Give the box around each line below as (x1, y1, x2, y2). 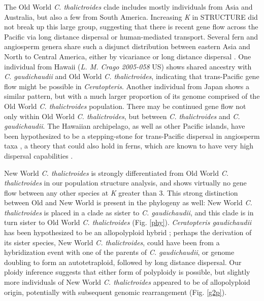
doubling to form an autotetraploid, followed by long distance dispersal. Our (4, 256, 242, 267)
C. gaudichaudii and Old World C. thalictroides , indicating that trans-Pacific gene (4, 71, 259, 82)
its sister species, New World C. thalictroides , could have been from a (4, 237, 220, 247)
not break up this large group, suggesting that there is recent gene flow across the (4, 21, 258, 32)
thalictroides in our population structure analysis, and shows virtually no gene (4, 177, 247, 188)
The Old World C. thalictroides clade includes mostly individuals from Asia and (4, 2, 253, 12)
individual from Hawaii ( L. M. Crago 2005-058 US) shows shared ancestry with (4, 61, 252, 71)
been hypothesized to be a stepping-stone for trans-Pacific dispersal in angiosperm (4, 130, 260, 141)
